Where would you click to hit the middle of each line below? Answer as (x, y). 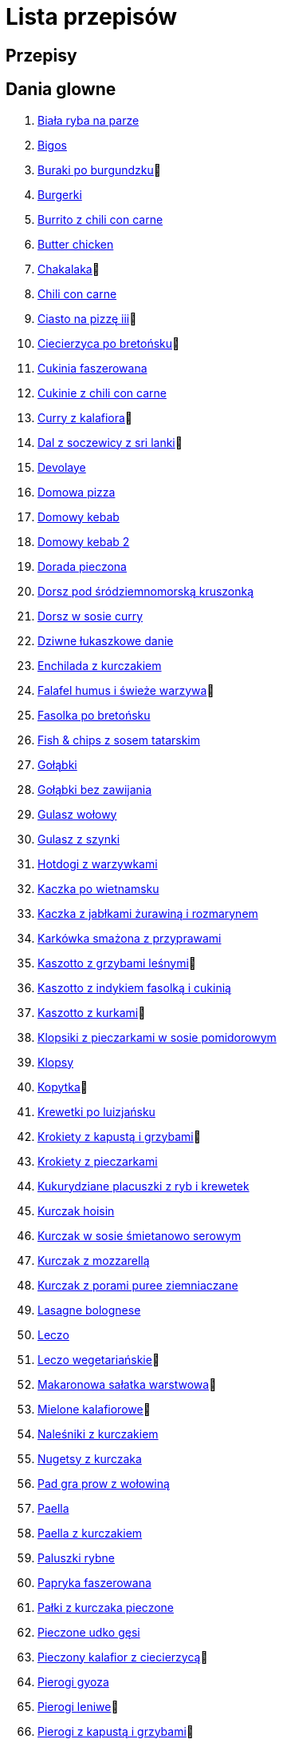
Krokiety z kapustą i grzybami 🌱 (119, 1136)
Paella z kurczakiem (90, 1533)
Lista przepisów (92, 17)
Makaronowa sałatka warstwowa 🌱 (127, 1384)
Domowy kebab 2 (84, 541)
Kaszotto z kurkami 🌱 (92, 1012)
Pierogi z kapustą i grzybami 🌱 (116, 1731)
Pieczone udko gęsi (89, 1632)
